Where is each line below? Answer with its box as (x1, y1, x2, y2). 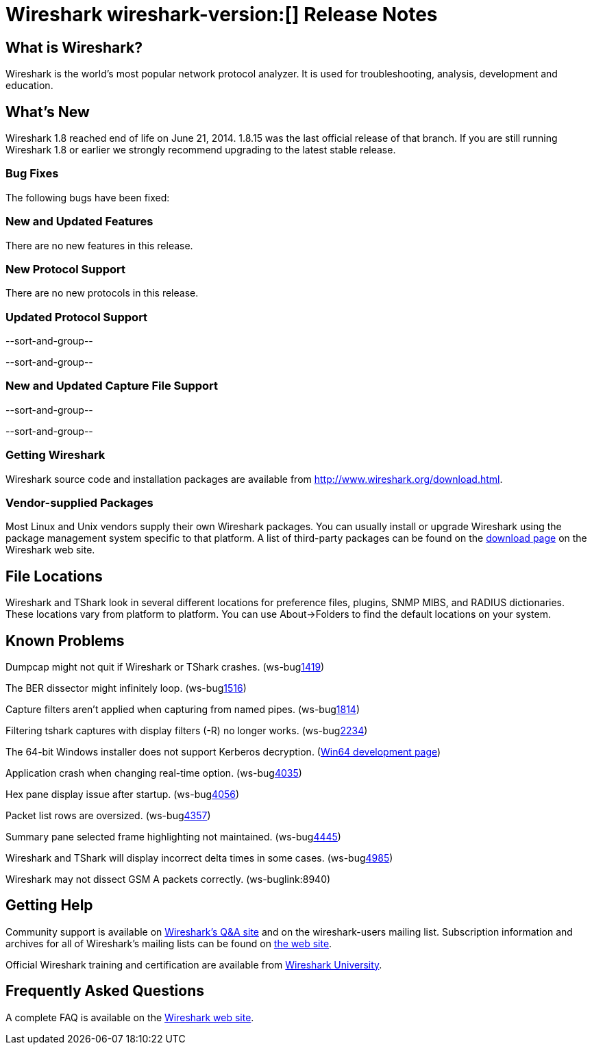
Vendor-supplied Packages (5, 495, 153, 510)
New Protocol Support (5, 262, 126, 276)
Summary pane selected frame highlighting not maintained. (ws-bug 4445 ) (5, 830, 341, 842)
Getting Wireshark (5, 448, 106, 462)
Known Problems (5, 632, 125, 649)
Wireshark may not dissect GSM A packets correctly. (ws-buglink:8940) (5, 873, 331, 885)
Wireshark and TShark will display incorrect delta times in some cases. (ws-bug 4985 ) (5, 851, 393, 864)
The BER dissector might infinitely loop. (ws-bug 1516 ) (5, 682, 247, 694)
